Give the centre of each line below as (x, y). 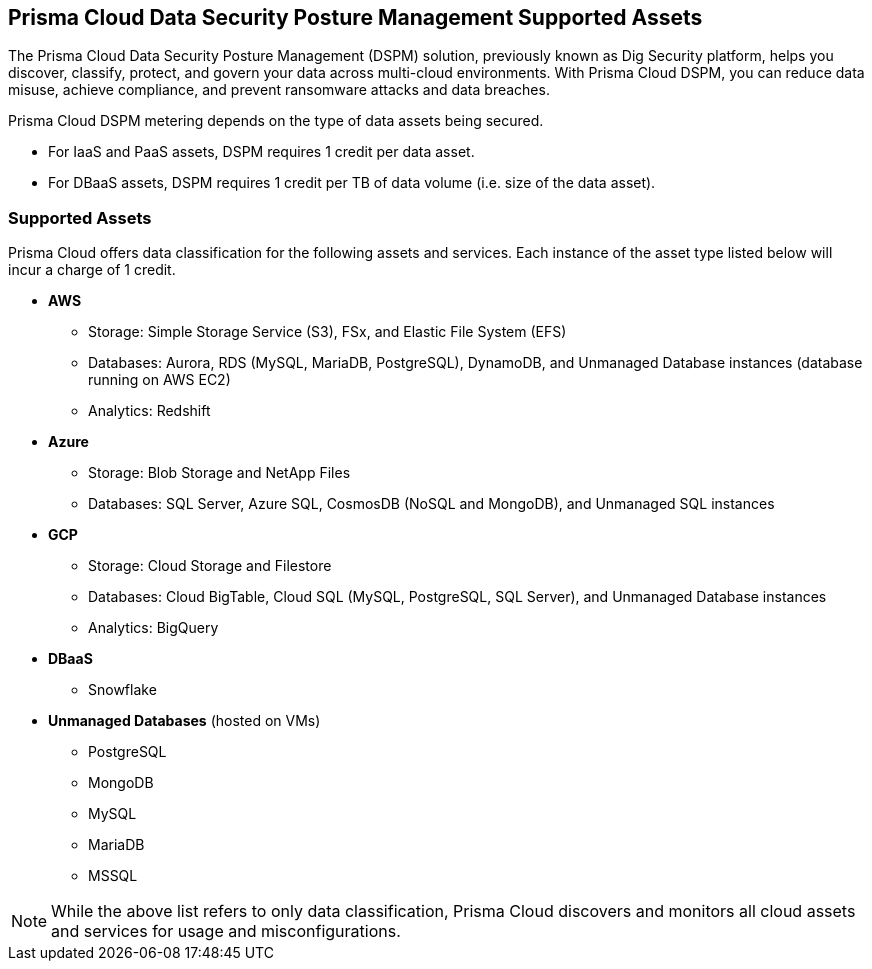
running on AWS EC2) (159, 380)
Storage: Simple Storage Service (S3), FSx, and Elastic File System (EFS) (327, 332)
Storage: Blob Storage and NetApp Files (219, 473)
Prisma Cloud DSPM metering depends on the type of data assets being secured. (276, 121)
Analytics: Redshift (149, 411)
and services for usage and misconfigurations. (226, 931)
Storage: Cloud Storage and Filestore (210, 566)
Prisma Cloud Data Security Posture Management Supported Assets (355, 17)
